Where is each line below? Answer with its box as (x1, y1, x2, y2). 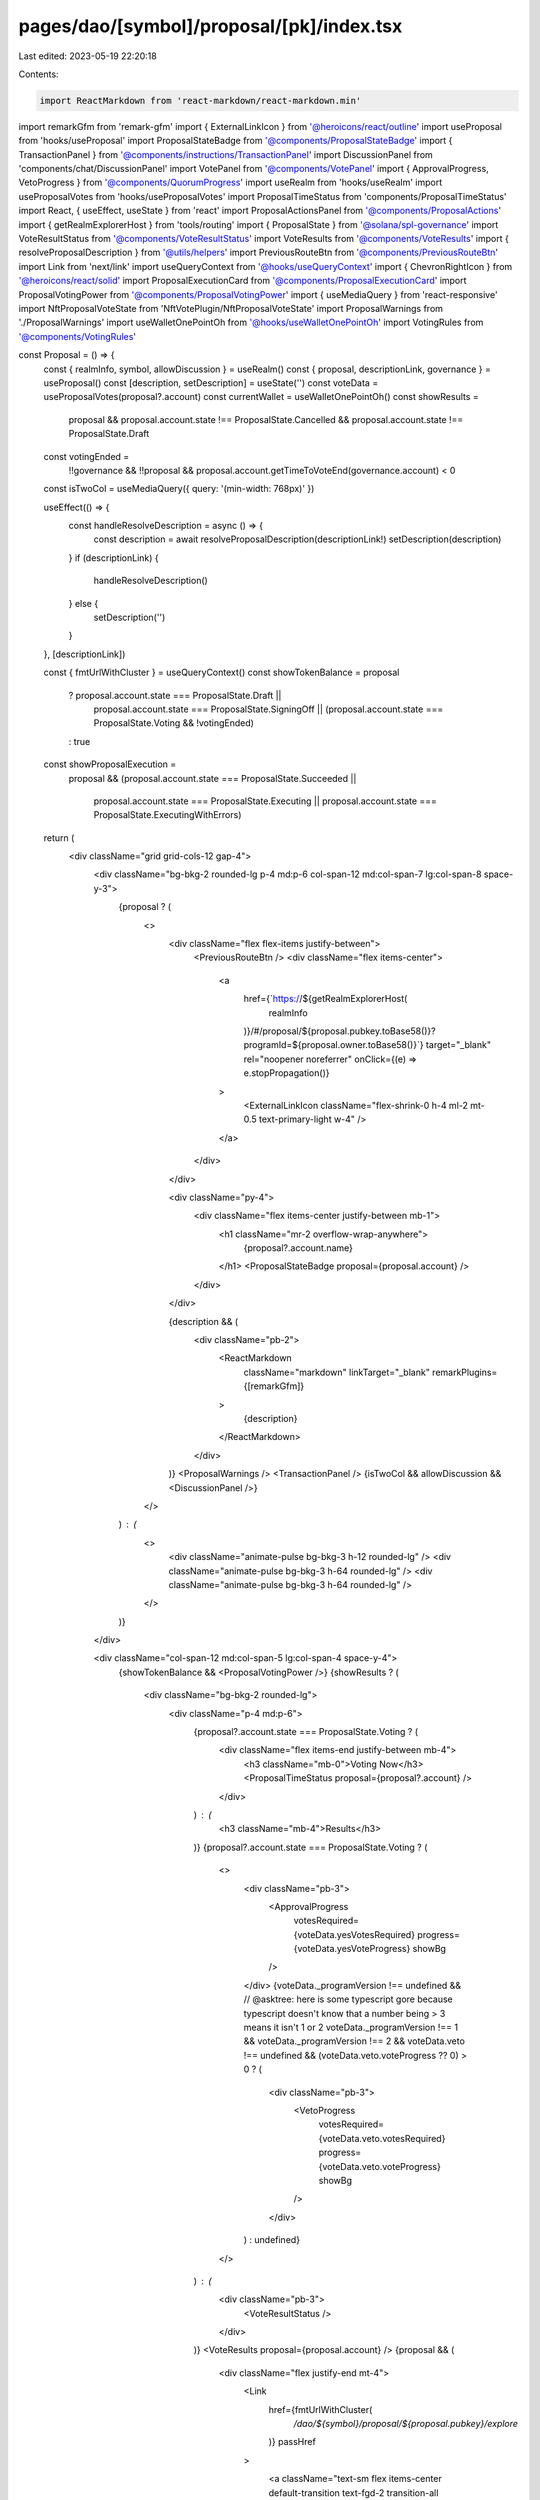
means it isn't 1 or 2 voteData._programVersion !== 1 (243, 2021, 459, 2034)
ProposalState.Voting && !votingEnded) (93, 717, 255, 729)
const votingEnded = (43, 450, 130, 462)
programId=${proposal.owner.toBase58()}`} (243, 1039, 424, 1051)
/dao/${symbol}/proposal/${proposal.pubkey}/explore (293, 2418, 519, 2430)
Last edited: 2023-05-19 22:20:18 (18, 50, 157, 62)
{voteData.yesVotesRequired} (293, 1928, 415, 1940)
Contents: (18, 68, 59, 80)
